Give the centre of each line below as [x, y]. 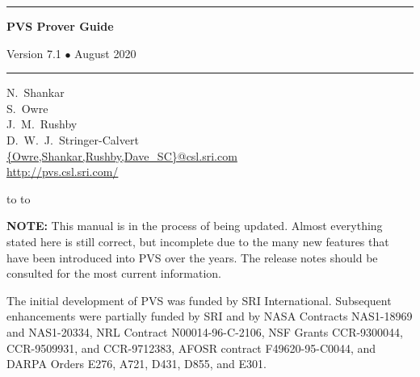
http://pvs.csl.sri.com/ [63, 172]
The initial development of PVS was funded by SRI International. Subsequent [199, 300]
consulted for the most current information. [114, 273]
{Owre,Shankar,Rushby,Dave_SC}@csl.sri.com [122, 155]
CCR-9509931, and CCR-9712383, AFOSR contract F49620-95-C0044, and [191, 348]
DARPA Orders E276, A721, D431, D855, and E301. [136, 364]
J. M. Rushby [42, 124]
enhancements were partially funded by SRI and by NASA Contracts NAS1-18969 [210, 316]
